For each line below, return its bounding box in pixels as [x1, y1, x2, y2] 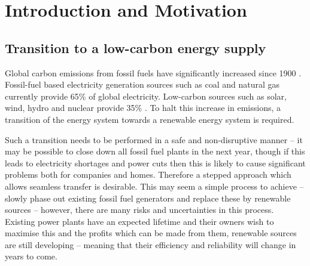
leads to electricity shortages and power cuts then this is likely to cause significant [5, 156, 306, 169]
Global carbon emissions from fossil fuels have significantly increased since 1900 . [5, 66, 302, 79]
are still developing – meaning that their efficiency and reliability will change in [5, 238, 296, 250]
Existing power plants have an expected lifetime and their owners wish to [5, 215, 274, 227]
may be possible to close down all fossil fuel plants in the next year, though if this [5, 145, 305, 157]
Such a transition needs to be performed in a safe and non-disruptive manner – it [5, 133, 303, 146]
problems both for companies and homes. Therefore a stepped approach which [5, 168, 291, 181]
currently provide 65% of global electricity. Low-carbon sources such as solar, [5, 89, 287, 102]
